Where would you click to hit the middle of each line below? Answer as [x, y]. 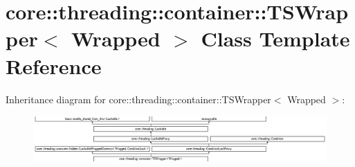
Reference [54, 65]
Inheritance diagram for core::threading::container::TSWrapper [138, 99]
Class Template [275, 38]
